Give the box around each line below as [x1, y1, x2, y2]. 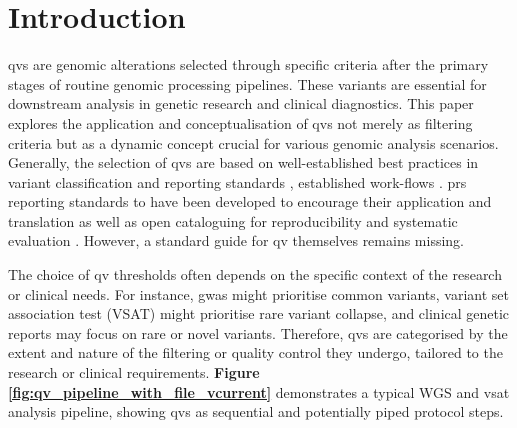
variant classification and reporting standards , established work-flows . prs [8, 171, 467, 192]
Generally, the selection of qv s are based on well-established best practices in [8, 152, 479, 173]
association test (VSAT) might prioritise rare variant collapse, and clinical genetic [8, 303, 510, 324]
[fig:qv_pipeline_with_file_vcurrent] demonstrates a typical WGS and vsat [8, 381, 510, 402]
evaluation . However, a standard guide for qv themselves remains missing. [8, 230, 465, 251]
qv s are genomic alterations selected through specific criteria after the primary [8, 54, 489, 75]
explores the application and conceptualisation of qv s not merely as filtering [8, 112, 473, 133]
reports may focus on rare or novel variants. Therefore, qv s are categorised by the [8, 322, 508, 343]
